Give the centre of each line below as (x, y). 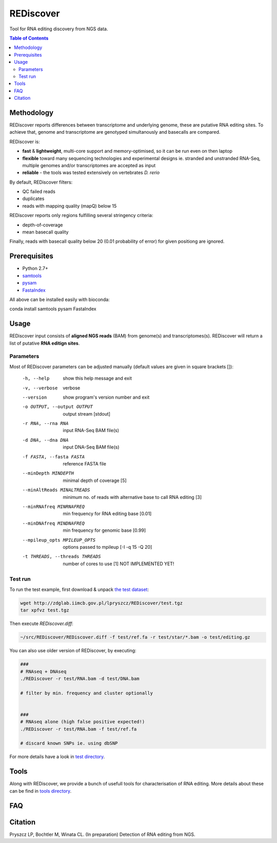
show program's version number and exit (106, 397)
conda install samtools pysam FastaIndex (53, 309)
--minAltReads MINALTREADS (56, 490)
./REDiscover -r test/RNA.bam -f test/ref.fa (78, 729)
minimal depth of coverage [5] (95, 480)
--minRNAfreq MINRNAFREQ (53, 506)
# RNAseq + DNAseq (43, 671)
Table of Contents (29, 38)
